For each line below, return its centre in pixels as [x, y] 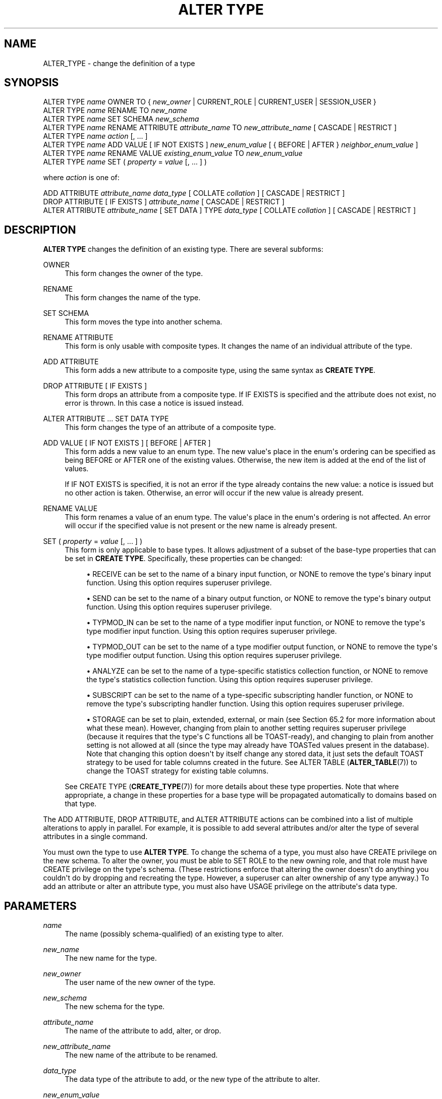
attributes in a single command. [95, 837]
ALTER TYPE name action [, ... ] [95, 136]
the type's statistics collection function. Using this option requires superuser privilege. [230, 680]
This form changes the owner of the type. [134, 273]
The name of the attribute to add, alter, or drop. [143, 1031]
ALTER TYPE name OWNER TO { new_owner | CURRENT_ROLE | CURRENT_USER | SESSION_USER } [210, 102]
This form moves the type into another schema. [144, 322]
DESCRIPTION [40, 230]
